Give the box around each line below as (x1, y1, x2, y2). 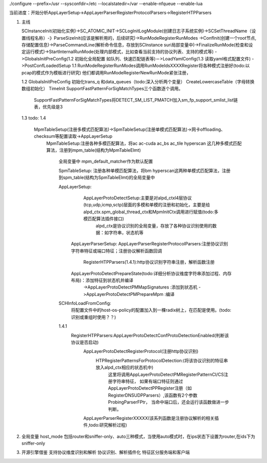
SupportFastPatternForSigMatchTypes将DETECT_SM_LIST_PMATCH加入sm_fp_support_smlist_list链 (34, 97, 238, 103)
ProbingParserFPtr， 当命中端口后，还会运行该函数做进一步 (108, 399, 229, 405)
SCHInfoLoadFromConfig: (58, 300, 111, 306)
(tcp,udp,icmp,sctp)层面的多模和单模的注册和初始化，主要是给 (83, 202, 210, 208)
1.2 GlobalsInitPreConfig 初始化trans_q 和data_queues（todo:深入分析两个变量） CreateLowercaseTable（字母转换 (21, 78, 255, 84)
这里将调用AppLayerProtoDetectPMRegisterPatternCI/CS (108, 371, 224, 377)
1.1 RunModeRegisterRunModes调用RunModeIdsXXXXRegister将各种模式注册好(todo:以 (72, 62, 250, 69)
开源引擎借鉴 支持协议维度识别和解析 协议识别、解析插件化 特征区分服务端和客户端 (21, 449, 190, 456)
